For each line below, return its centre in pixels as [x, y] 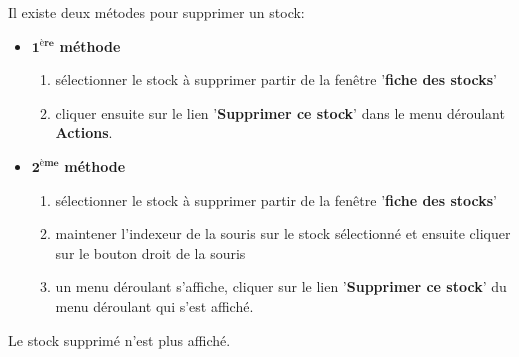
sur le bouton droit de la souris [150, 252]
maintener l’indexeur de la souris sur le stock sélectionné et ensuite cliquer [283, 233]
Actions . [84, 132]
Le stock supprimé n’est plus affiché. [119, 339]
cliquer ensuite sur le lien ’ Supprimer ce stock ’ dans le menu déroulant [280, 112]
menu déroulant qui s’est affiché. [154, 305]
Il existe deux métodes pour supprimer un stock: [156, 12]
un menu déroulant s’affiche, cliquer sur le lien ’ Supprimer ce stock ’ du [281, 286]
